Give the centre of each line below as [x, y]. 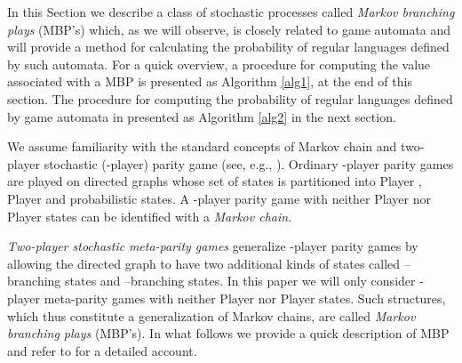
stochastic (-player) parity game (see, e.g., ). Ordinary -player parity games [249, 163]
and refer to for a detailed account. [102, 350]
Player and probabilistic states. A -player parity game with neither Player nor [219, 198]
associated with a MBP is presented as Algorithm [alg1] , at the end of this [210, 81]
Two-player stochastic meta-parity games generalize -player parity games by [213, 246]
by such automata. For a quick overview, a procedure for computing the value [219, 64]
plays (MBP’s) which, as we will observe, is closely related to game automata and [229, 29]
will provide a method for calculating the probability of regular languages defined [228, 47]
